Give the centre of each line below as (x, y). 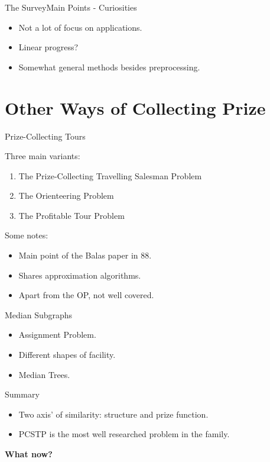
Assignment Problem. (57, 335)
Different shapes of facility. (67, 355)
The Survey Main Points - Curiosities (71, 7)
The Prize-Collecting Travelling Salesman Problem (110, 175)
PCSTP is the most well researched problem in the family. (124, 434)
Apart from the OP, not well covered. (86, 295)
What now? (29, 454)
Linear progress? (48, 47)
